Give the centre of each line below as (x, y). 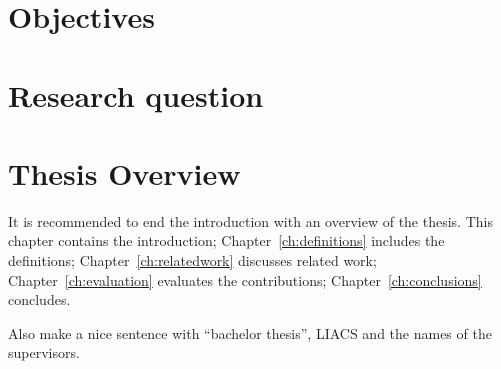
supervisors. (44, 352)
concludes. (39, 299)
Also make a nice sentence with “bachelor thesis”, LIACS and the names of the (250, 332)
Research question (136, 94)
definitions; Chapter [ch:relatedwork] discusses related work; (192, 260)
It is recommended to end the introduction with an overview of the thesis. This (250, 220)
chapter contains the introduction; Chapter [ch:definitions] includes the (226, 240)
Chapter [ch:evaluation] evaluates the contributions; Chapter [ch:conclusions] (245, 279)
